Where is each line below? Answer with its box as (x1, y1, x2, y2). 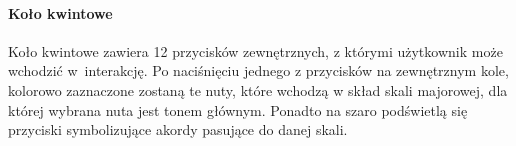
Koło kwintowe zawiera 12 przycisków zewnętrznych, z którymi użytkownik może (8, 40, 503, 61)
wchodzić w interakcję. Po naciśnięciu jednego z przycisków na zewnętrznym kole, (8, 60, 509, 81)
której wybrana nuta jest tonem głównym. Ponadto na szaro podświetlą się (8, 99, 468, 120)
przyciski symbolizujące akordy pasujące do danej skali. (8, 119, 348, 140)
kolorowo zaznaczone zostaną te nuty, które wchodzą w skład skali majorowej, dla (8, 79, 508, 100)
